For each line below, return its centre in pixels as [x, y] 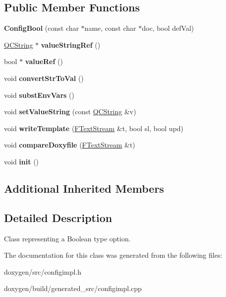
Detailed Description [58, 217]
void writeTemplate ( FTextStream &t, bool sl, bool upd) [94, 128]
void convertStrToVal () [44, 78]
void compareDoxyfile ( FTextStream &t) [70, 145]
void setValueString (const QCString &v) [70, 111]
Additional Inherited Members [84, 188]
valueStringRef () [71, 44]
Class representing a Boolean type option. [67, 238]
